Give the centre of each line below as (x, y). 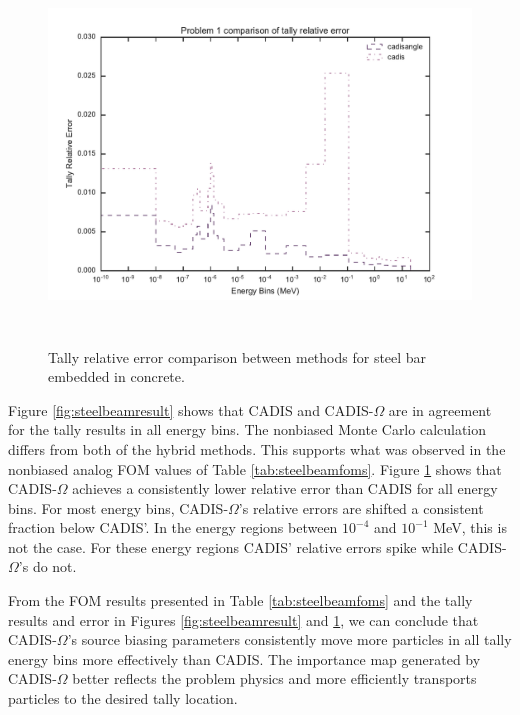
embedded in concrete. (116, 376)
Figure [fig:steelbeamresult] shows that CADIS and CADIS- (191, 409)
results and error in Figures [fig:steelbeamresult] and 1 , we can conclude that (243, 619)
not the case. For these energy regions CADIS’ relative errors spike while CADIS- (257, 546)
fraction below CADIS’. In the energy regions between (173, 527)
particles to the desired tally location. (123, 698)
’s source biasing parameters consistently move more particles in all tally (289, 639)
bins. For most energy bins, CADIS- (118, 507)
